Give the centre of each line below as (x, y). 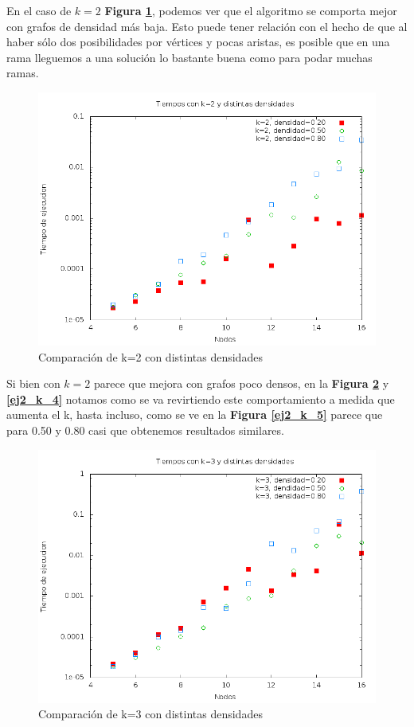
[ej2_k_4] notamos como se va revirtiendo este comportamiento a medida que (201, 399)
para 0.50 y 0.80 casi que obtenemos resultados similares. (145, 430)
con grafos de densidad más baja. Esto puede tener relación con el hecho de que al (207, 26)
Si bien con (33, 383)
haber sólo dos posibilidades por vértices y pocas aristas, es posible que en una (198, 42)
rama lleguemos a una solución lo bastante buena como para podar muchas (189, 57)
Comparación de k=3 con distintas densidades (150, 714)
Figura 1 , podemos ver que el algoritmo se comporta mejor (251, 10)
